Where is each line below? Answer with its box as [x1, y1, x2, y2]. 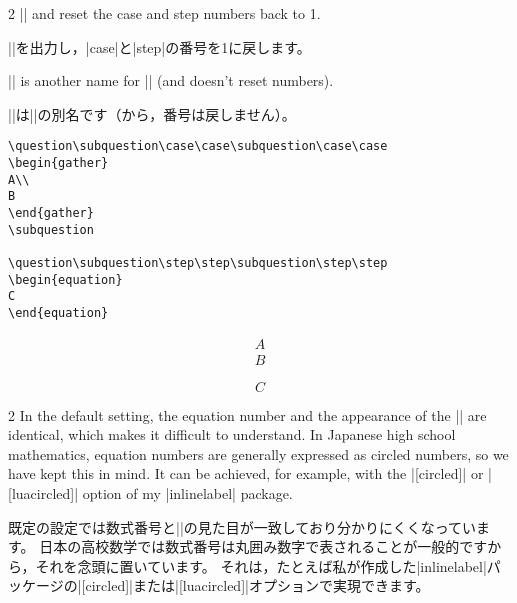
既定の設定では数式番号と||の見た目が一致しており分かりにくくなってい [8, 516, 476, 537]
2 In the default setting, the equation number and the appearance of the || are [8, 404, 487, 425]
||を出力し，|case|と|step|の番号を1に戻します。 [8, 36, 311, 57]
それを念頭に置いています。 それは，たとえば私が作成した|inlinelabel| [35, 555, 487, 576]
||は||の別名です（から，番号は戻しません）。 [8, 103, 296, 124]
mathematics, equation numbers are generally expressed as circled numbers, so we [8, 443, 509, 464]
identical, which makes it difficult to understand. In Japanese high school [8, 424, 456, 445]
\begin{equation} [8, 272, 123, 287]
